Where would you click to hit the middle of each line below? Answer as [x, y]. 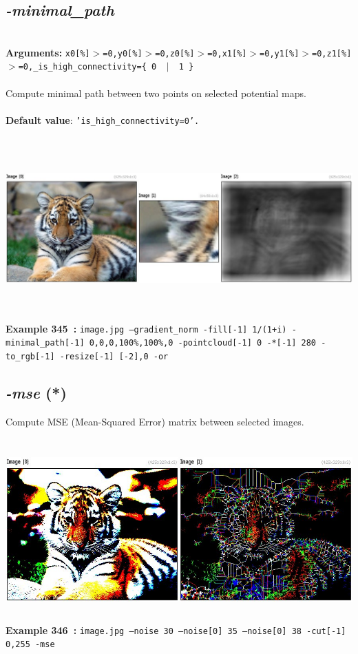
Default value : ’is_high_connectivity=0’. [103, 119]
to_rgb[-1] [30, 357]
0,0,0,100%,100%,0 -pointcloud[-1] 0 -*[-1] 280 [203, 343]
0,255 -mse [30, 645]
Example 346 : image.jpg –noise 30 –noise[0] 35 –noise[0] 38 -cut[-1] [176, 630]
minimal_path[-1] [45, 343]
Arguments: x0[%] [48, 52]
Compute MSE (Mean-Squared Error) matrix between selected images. [155, 421]
